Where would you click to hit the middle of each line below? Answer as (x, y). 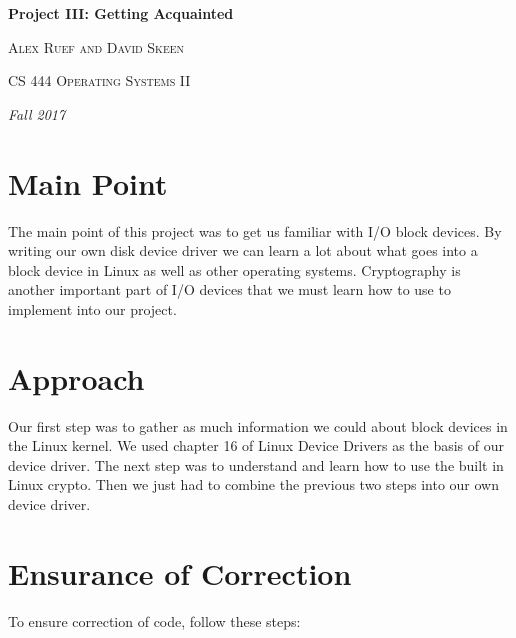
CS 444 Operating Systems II (99, 80)
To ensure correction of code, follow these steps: (154, 620)
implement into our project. (92, 308)
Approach (76, 377)
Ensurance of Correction (180, 572)
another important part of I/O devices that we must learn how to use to (229, 289)
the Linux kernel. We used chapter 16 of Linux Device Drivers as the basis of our (256, 445)
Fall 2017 (37, 113)
